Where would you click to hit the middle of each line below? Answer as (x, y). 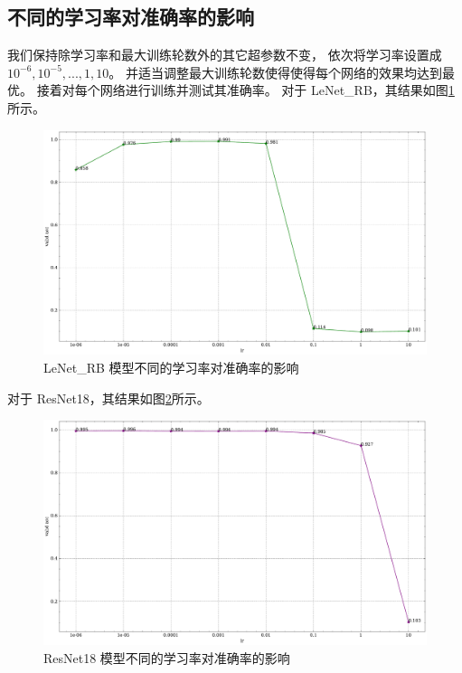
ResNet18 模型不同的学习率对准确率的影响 (167, 657)
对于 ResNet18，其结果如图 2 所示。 (108, 398)
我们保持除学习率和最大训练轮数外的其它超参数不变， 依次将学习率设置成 (225, 55)
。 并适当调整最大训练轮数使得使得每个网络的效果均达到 (275, 72)
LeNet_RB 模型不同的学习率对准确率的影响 (171, 368)
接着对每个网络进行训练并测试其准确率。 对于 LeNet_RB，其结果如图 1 (245, 90)
